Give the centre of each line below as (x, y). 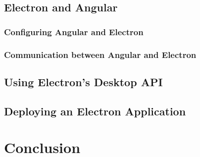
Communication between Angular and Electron (100, 54)
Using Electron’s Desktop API (83, 81)
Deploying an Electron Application (95, 111)
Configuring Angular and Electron (74, 31)
